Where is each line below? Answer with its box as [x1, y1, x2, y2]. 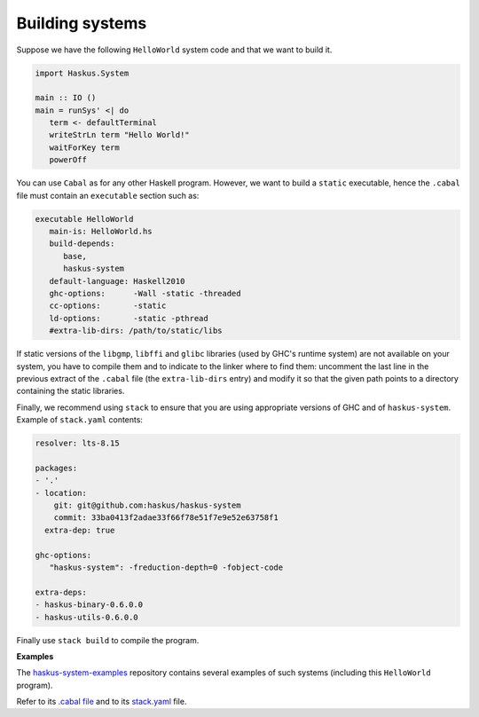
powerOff [49, 155, 88, 165]
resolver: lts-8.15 [35, 438, 120, 448]
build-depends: [49, 239, 115, 248]
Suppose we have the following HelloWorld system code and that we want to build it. [16, 44, 333, 55]
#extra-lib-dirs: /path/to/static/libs [49, 326, 223, 336]
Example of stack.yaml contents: [16, 414, 144, 425]
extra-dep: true [44, 524, 115, 535]
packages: [35, 462, 78, 473]
